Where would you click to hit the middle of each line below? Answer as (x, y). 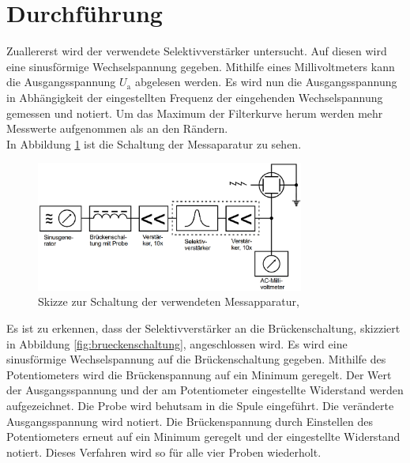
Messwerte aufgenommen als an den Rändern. (117, 128)
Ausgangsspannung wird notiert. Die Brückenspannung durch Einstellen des (190, 421)
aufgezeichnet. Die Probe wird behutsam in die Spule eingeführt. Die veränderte (200, 406)
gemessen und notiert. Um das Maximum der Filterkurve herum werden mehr (195, 113)
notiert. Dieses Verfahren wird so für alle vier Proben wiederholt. (164, 452)
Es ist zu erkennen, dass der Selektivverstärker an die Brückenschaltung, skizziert (203, 328)
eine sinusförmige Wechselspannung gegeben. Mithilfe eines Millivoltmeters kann (201, 66)
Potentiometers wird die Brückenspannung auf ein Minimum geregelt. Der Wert (199, 374)
